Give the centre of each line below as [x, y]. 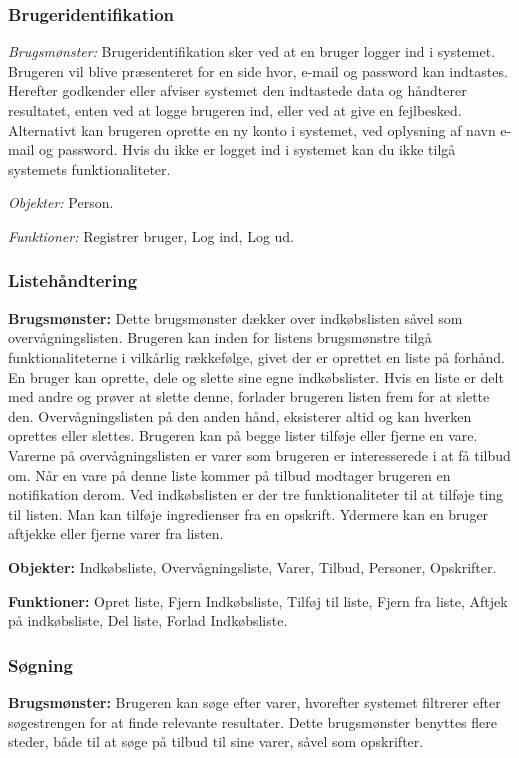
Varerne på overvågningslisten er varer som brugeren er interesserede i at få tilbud [259, 454]
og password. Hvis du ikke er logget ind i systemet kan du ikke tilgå [247, 149]
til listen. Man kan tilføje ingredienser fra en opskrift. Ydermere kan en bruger [248, 513]
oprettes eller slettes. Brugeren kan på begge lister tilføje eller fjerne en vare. [243, 435]
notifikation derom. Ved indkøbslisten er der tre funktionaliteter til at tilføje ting [256, 494]
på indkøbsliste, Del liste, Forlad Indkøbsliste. [148, 620]
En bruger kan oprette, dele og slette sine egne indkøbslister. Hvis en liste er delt [256, 376]
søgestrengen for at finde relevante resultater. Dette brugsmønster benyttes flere [252, 721]
